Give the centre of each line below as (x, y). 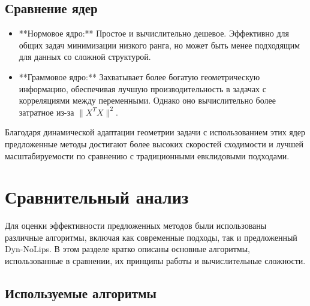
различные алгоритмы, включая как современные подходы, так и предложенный (151, 237)
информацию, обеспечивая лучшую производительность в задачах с (142, 88)
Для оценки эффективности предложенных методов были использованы (136, 225)
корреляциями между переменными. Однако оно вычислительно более (147, 100)
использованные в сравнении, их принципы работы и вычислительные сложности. (155, 261)
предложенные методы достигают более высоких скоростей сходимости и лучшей (154, 143)
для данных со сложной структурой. (85, 57)
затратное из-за (46, 112)
